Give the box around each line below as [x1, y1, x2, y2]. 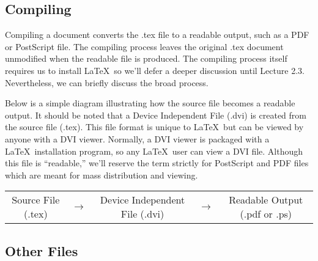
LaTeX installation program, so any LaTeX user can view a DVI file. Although [5, 144, 303, 157]
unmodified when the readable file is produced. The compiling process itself [5, 52, 287, 65]
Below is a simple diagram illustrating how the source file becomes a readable [5, 97, 295, 109]
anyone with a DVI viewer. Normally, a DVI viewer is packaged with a [5, 132, 270, 145]
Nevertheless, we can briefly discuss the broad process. [5, 76, 209, 89]
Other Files [5, 241, 78, 260]
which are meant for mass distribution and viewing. [5, 168, 198, 181]
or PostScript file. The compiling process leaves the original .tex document [5, 40, 284, 53]
